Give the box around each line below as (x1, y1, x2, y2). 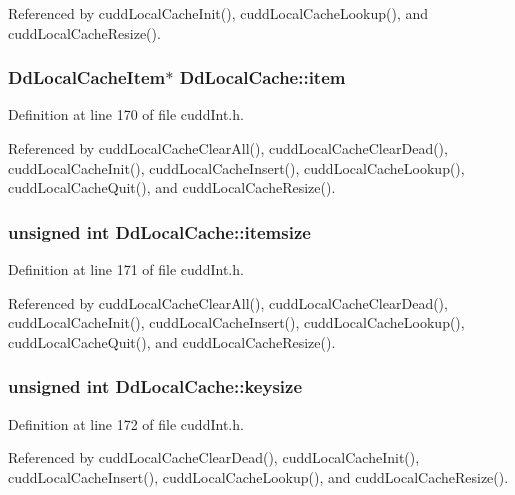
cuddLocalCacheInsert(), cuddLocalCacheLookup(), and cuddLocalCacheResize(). (8, 466, 509, 487)
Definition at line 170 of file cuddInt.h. (8, 104, 244, 125)
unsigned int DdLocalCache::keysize (8, 374, 303, 399)
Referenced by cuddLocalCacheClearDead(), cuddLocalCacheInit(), (8, 447, 420, 468)
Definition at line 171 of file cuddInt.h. (8, 259, 244, 279)
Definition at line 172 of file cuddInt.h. (8, 413, 244, 434)
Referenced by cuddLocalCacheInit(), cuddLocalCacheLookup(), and (8, 3, 429, 23)
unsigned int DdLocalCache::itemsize (8, 219, 311, 244)
